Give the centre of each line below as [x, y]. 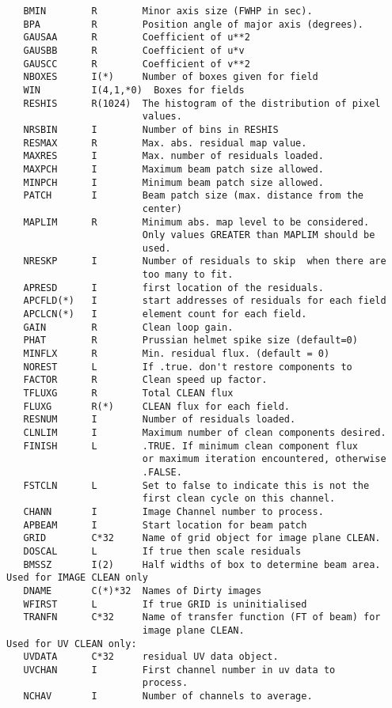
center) [162, 208]
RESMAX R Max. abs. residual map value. [165, 143]
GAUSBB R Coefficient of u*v [134, 50]
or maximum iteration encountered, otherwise [264, 459]
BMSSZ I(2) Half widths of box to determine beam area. [202, 564]
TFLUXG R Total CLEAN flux [128, 394]
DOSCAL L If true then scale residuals [162, 551]
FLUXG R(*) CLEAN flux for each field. [156, 406]
